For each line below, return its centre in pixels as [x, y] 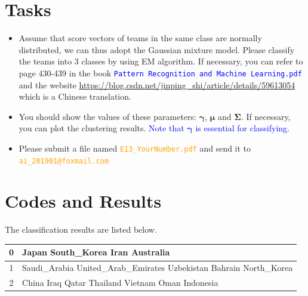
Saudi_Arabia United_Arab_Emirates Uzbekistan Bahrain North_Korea [158, 268]
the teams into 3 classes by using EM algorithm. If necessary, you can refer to [161, 61]
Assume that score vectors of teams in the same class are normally [140, 38]
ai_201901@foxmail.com [64, 161]
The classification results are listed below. [81, 229]
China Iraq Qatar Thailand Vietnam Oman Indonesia [120, 283]
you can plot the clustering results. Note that [101, 128]
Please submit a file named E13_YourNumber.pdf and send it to [135, 148]
